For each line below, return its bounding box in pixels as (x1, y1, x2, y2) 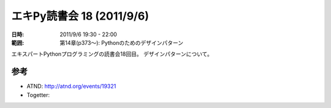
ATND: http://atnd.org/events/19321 (26, 83, 116, 90)
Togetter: (26, 91, 50, 98)
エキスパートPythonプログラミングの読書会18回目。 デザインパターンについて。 (11, 50, 213, 58)
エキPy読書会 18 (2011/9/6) (11, 9, 150, 23)
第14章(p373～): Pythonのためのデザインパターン (59, 39, 184, 46)
